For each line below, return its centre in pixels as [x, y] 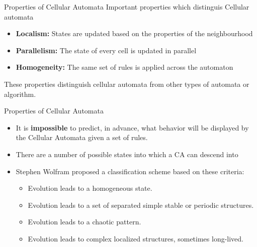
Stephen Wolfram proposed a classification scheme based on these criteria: [130, 171]
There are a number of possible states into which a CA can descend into [127, 154]
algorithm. [20, 94]
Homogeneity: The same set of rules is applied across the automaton [124, 67]
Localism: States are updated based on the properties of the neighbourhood [134, 33]
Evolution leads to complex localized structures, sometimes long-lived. [136, 238]
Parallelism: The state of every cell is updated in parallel [106, 50]
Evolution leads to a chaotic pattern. [84, 222]
